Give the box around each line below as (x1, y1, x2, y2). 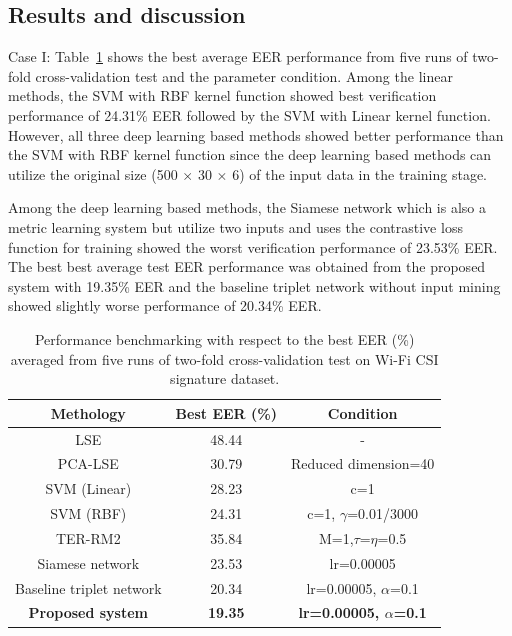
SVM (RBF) (50, 503, 127, 524)
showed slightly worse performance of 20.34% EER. (8, 295, 322, 316)
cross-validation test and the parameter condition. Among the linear (35, 65, 453, 86)
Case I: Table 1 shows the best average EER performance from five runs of (8, 46, 468, 67)
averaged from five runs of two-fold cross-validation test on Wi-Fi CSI (10, 348, 439, 369)
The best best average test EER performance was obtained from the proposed (8, 256, 486, 277)
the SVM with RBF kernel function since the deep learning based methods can (8, 144, 492, 165)
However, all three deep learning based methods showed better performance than (8, 124, 504, 145)
